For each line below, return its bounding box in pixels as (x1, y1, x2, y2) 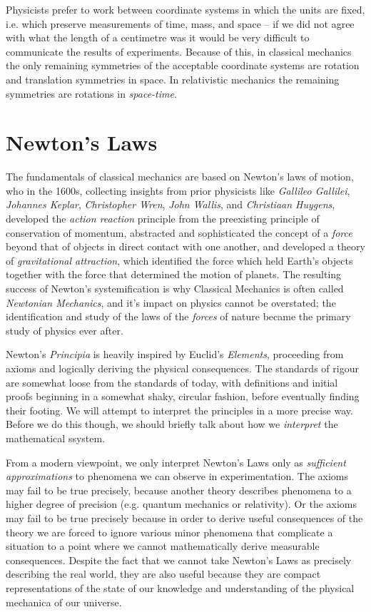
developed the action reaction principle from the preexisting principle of (6, 211, 320, 226)
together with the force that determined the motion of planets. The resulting (6, 267, 342, 282)
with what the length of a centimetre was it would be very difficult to (6, 30, 310, 45)
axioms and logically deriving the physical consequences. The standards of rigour (6, 361, 359, 375)
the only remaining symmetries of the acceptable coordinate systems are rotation (6, 58, 360, 73)
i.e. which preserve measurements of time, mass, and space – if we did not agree (6, 16, 355, 31)
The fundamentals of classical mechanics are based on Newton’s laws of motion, (6, 169, 354, 184)
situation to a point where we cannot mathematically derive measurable (6, 539, 320, 554)
